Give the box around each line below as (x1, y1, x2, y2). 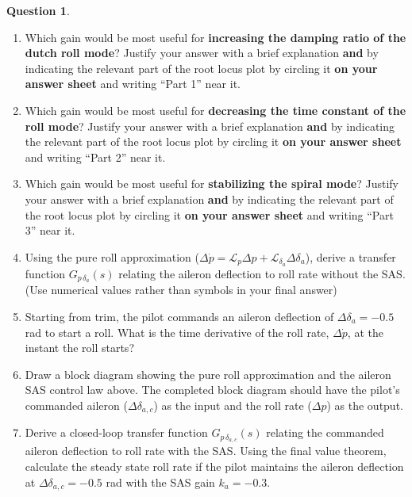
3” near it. (25, 222, 75, 239)
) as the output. (326, 397, 403, 413)
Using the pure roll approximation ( (25, 248, 199, 265)
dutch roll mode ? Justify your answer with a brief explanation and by (25, 44, 379, 61)
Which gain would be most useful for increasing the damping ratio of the (25, 29, 406, 45)
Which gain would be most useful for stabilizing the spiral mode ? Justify (25, 175, 399, 192)
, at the (347, 323, 383, 340)
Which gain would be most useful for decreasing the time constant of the (25, 101, 406, 118)
